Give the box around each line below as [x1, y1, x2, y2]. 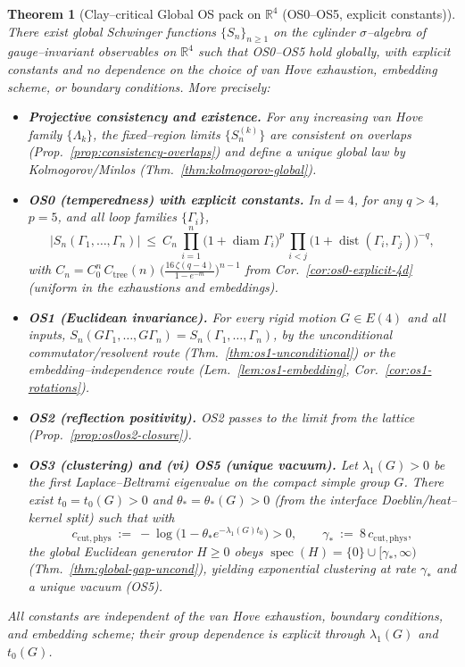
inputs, [28, 325, 66, 344]
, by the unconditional [273, 325, 393, 344]
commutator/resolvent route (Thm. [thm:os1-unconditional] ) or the [28, 342, 395, 361]
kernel [28, 507, 62, 526]
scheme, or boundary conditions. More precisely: [7, 77, 270, 96]
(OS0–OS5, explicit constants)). [282, 4, 456, 22]
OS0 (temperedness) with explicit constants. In [28, 189, 320, 208]
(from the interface [274, 489, 378, 508]
